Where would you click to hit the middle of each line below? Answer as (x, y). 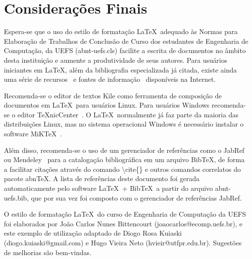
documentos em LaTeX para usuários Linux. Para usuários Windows (107, 105)
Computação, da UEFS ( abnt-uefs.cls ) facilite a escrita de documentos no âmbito (125, 50)
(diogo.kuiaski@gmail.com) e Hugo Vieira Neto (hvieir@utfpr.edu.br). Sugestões (123, 242)
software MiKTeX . (33, 134)
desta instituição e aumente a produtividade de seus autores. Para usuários (116, 60)
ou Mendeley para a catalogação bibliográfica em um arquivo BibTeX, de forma (124, 159)
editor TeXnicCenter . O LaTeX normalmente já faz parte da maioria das (128, 114)
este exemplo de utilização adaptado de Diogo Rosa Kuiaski (93, 233)
